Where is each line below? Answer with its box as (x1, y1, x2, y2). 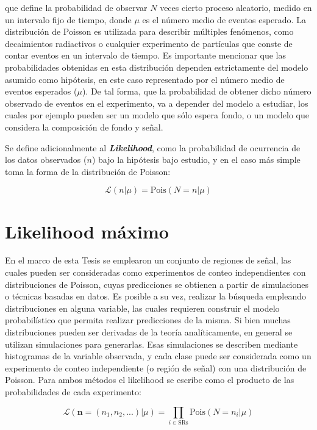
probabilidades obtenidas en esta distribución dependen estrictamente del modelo (5, 60, 308, 73)
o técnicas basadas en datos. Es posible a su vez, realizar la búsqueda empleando (5, 290, 306, 303)
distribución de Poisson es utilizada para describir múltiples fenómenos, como (5, 25, 294, 38)
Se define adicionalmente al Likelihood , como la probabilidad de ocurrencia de (5, 141, 301, 154)
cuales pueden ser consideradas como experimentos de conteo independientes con (5, 266, 306, 279)
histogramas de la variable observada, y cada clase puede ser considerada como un (5, 349, 312, 362)
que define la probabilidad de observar (5, 1, 148, 13)
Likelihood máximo (5, 218, 169, 243)
